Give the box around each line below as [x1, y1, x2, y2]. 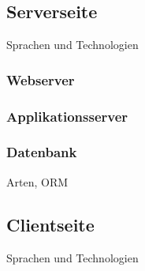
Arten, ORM [6, 173, 69, 190]
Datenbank [6, 142, 77, 162]
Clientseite [6, 212, 95, 236]
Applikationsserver [6, 106, 128, 126]
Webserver [6, 70, 75, 89]
